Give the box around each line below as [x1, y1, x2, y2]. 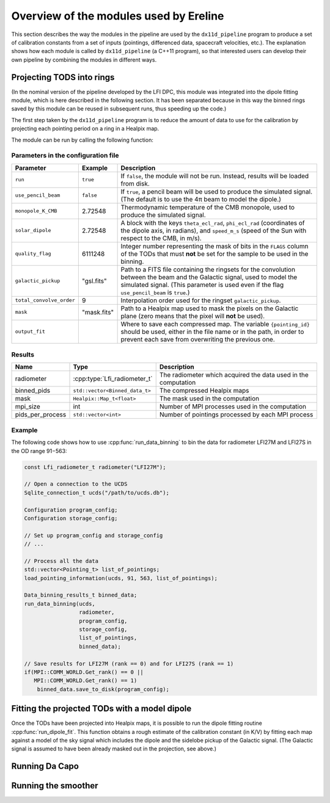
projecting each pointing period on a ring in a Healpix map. [11, 125, 159, 133]
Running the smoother [11, 780, 98, 791]
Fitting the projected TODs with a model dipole [11, 703, 192, 714]
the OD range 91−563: [11, 447, 67, 454]
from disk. [120, 179, 150, 187]
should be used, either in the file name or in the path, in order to [120, 327, 304, 336]
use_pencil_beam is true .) [120, 288, 190, 296]
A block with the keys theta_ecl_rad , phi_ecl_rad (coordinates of [120, 219, 305, 227]
